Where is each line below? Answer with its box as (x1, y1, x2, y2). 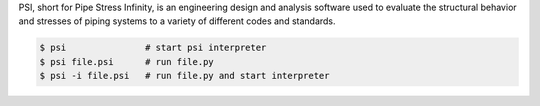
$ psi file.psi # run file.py (39, 56, 214, 67)
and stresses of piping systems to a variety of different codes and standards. (18, 15, 336, 27)
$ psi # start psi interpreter (39, 42, 267, 54)
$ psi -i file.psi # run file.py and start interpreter (39, 70, 330, 82)
